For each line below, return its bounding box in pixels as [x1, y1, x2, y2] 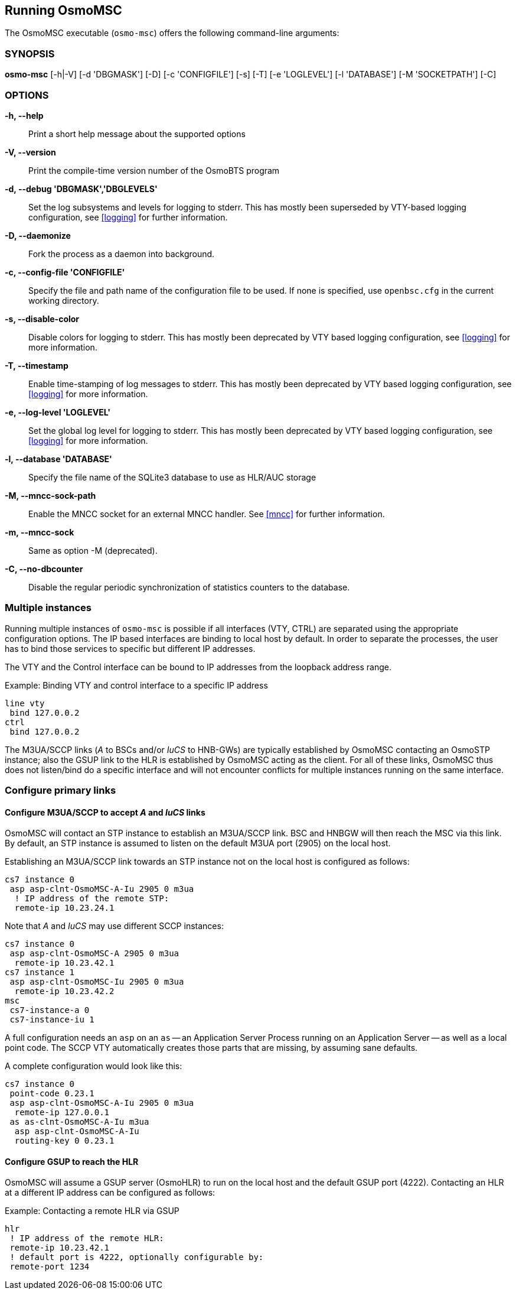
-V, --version [5, 147, 56, 157]
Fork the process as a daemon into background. [28, 248, 215, 259]
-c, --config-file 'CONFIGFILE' [5, 267, 125, 277]
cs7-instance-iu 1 [9, 1015, 94, 1025]
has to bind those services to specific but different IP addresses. [5, 643, 256, 654]
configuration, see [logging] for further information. [28, 212, 228, 222]
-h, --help [5, 110, 44, 121]
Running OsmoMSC [5, 3, 122, 18]
